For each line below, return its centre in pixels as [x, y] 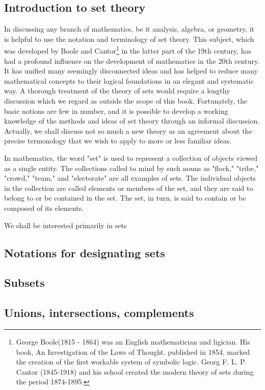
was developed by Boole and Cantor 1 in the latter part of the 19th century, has [128, 50]
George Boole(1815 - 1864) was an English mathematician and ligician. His [133, 341]
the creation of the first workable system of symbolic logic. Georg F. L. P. [131, 362]
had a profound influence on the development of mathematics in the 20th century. [132, 60]
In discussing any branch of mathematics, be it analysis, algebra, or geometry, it [129, 29]
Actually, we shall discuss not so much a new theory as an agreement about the [128, 130]
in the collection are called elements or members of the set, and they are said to [129, 188]
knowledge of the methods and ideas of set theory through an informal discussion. [132, 121]
